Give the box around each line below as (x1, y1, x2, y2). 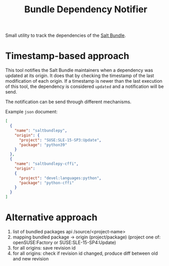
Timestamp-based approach (5, 50, 129, 62)
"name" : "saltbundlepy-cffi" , (14, 161, 79, 166)
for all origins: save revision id (12, 245, 76, 251)
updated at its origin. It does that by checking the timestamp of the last (5, 72, 154, 79)
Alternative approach (5, 212, 98, 223)
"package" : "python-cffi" (18, 180, 74, 185)
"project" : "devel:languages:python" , (18, 175, 102, 181)
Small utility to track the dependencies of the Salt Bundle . (5, 32, 126, 39)
